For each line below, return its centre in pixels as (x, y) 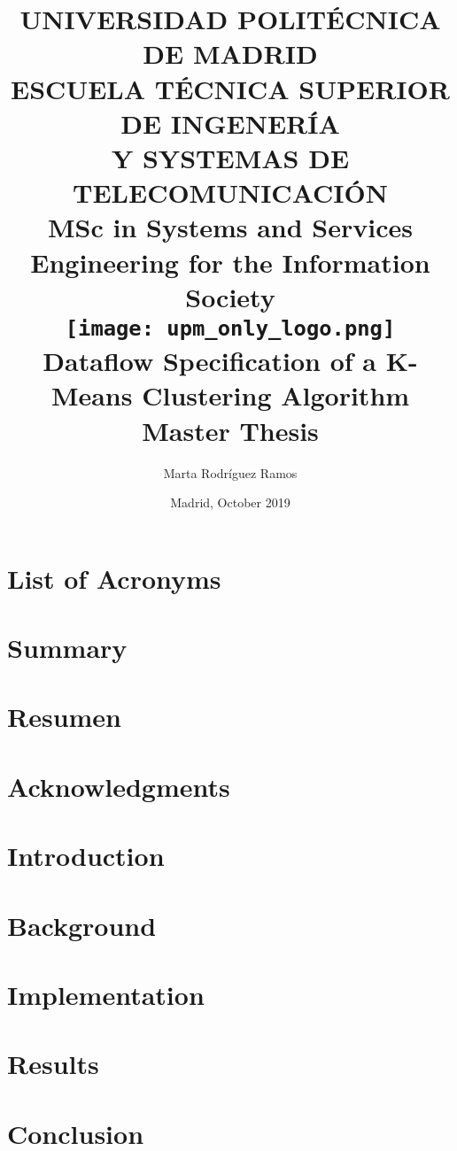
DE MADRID (230, 54)
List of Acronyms (114, 578)
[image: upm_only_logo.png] (230, 328)
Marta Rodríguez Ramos (230, 472)
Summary (67, 648)
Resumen (64, 717)
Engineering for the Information (230, 262)
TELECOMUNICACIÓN (230, 193)
